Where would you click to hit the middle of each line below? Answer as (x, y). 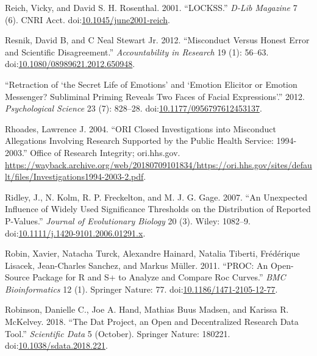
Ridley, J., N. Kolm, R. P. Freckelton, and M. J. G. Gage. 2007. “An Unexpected (156, 197)
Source (17, 277)
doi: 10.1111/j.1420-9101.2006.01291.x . (75, 233)
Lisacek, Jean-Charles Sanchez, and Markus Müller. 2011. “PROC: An (137, 265)
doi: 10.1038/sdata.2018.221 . (56, 345)
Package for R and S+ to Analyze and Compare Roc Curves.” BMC (159, 277)
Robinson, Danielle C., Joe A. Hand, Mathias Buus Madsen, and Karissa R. (147, 309)
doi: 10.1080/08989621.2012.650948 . (70, 64)
